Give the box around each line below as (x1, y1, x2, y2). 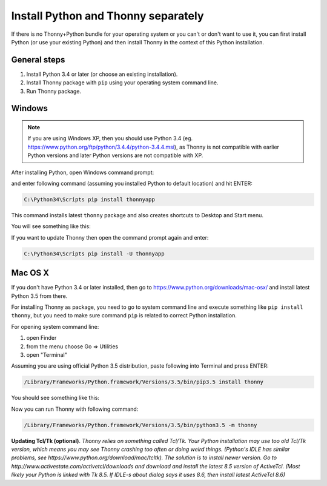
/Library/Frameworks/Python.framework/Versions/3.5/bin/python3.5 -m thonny (24, 422, 257, 428)
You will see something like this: (11, 223, 91, 230)
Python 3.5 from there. (11, 292, 68, 300)
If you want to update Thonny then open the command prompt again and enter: (11, 234, 209, 241)
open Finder (26, 334, 57, 342)
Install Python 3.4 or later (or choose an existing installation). (26, 70, 178, 78)
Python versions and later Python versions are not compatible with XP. (27, 152, 203, 159)
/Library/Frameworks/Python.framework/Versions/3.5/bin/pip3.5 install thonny (24, 379, 263, 385)
